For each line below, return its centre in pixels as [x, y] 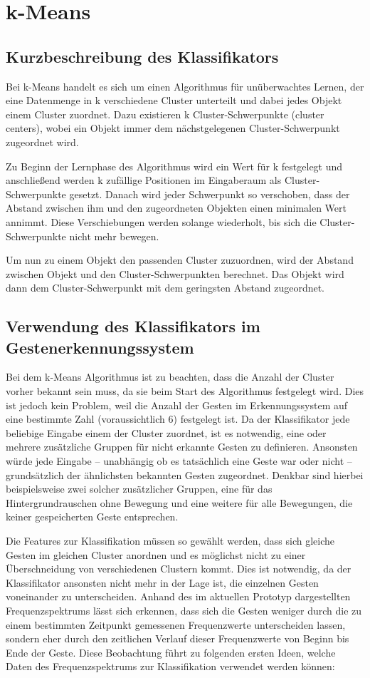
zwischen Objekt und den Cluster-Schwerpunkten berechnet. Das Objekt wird [175, 273]
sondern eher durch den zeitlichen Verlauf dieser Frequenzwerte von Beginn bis [178, 638]
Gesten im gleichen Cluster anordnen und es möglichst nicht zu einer [156, 554]
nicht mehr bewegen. [114, 236]
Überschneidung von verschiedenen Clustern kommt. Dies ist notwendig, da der [179, 569]
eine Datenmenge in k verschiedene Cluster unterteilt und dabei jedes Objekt [174, 100]
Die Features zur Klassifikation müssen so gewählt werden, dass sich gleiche [170, 541]
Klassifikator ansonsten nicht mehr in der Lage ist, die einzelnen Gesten [162, 582]
